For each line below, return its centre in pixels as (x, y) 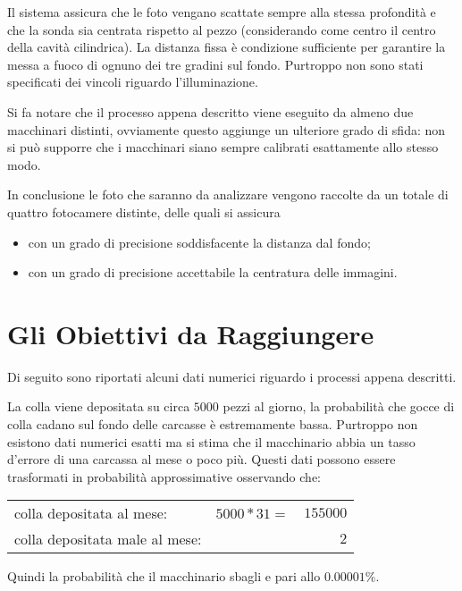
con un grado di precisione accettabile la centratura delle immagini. (213, 272)
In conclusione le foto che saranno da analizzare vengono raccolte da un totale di (228, 194)
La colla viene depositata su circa (99, 406)
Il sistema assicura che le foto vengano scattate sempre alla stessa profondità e (222, 12)
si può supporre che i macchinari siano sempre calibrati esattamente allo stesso (223, 147)
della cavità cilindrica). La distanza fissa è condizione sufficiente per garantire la (227, 47)
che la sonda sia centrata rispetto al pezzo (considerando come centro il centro (222, 29)
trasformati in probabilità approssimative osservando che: (164, 476)
